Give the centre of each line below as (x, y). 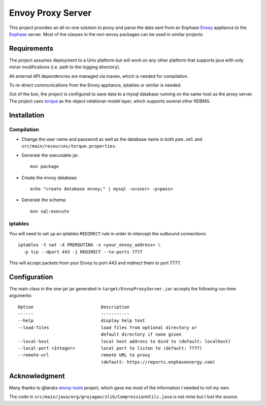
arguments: (21, 296)
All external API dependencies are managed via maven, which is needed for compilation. (99, 76)
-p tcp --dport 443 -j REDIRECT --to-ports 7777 (83, 252)
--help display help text (82, 321)
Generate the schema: (44, 200)
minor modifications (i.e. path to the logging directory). (65, 67)
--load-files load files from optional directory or (107, 328)
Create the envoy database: (50, 178)
